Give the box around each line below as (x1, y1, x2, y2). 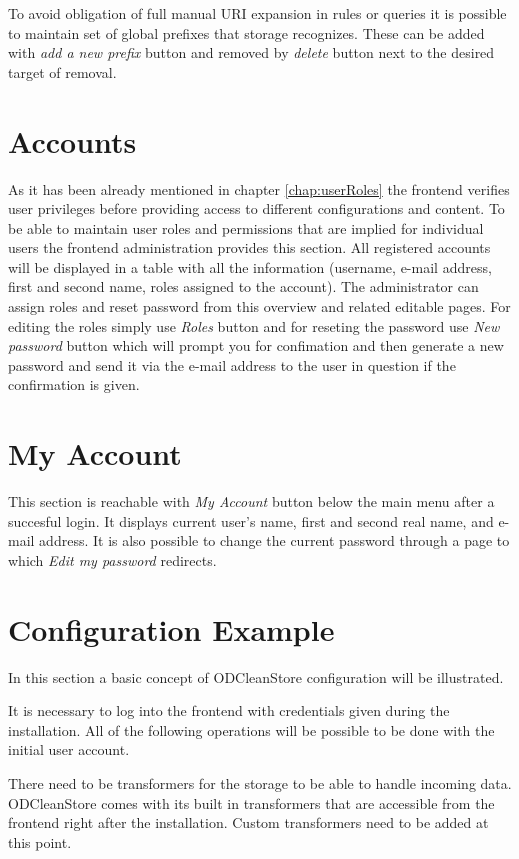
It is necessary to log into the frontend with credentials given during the (8, 700, 450, 721)
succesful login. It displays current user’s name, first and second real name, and (8, 510, 494, 531)
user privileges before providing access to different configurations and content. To (8, 198, 505, 219)
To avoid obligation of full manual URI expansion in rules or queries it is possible (8, 3, 507, 23)
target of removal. (8, 61, 117, 82)
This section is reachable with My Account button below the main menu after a (8, 491, 495, 512)
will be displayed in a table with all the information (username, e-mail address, (8, 256, 492, 277)
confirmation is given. (8, 374, 140, 395)
